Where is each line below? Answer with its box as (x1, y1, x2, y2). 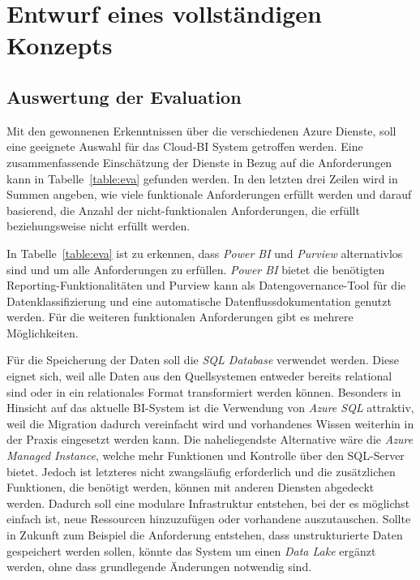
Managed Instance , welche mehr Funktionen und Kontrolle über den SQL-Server (6, 447, 405, 464)
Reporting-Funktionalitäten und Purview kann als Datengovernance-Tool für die (6, 277, 406, 294)
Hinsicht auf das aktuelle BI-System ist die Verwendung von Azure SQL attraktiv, (6, 399, 414, 416)
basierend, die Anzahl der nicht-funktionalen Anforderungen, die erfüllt (6, 201, 360, 218)
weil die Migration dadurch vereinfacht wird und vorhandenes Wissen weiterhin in (6, 415, 414, 432)
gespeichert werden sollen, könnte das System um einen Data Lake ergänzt (6, 542, 376, 559)
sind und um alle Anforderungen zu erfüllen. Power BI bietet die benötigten (6, 260, 385, 277)
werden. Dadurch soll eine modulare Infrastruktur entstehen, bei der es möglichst (6, 494, 410, 511)
